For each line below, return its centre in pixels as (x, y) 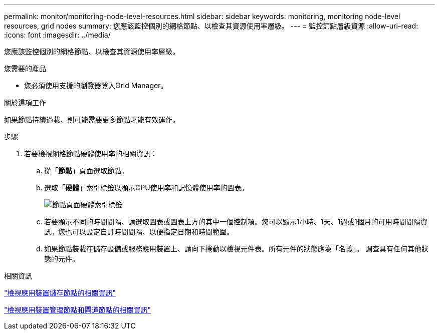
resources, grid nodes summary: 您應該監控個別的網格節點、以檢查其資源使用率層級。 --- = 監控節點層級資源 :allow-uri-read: (211, 26)
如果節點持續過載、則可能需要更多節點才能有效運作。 (92, 119)
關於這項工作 (25, 102)
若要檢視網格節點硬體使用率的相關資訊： (91, 153)
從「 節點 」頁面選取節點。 (86, 171)
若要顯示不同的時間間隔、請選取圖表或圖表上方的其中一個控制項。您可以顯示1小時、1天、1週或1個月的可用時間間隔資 (236, 222)
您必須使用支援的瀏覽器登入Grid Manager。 (96, 85)
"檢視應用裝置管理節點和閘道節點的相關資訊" (78, 310)
